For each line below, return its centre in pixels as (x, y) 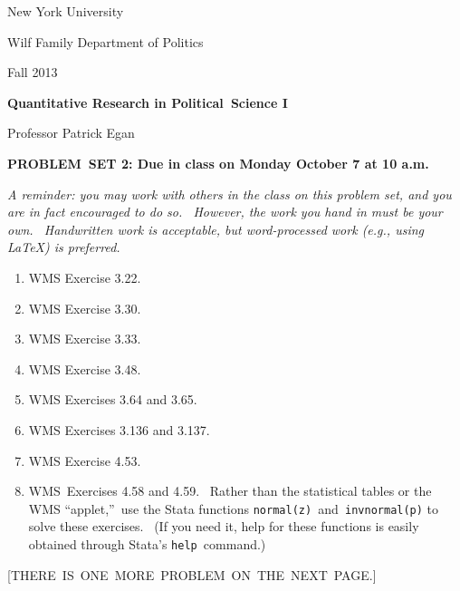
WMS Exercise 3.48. (85, 368)
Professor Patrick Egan (71, 133)
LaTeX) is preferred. (64, 247)
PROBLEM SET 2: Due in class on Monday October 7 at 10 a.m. (218, 163)
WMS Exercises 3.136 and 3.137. (119, 429)
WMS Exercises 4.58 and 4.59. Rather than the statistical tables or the (230, 491)
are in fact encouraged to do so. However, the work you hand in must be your (225, 212)
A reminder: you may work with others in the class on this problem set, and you (230, 194)
